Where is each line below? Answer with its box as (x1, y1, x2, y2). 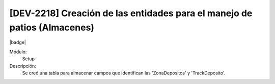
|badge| (9, 39, 26, 46)
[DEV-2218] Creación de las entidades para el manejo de (9, 8, 253, 19)
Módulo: (9, 49, 27, 55)
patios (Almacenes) (9, 22, 94, 33)
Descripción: (9, 63, 37, 69)
